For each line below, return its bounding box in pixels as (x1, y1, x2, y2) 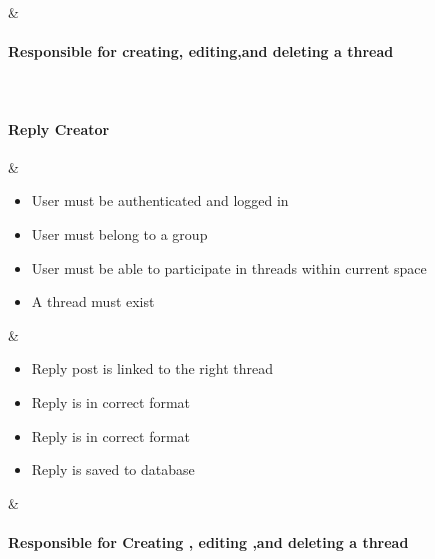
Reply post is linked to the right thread (31, 358, 273, 379)
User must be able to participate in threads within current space (31, 257, 427, 278)
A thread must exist (31, 291, 155, 312)
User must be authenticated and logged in (31, 190, 289, 211)
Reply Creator (8, 118, 110, 139)
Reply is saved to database (31, 459, 195, 480)
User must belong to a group (31, 223, 208, 244)
